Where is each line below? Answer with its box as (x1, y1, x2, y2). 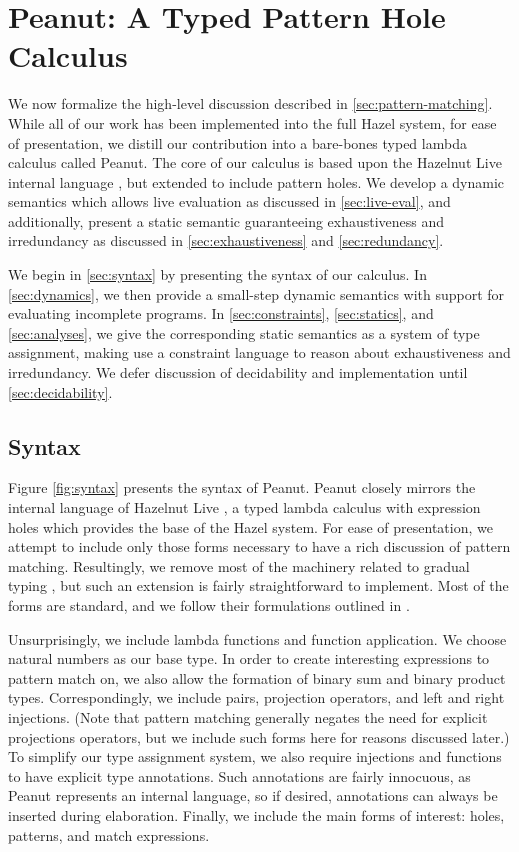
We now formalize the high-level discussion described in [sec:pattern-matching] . (8, 93, 493, 114)
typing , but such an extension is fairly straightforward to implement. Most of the (8, 575, 509, 596)
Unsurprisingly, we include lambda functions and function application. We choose (8, 628, 507, 649)
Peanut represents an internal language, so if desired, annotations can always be (8, 785, 498, 806)
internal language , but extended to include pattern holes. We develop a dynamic (8, 171, 505, 192)
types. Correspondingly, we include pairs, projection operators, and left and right (8, 687, 505, 708)
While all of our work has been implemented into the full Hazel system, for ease (8, 112, 497, 133)
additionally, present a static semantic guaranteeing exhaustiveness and (8, 210, 445, 231)
